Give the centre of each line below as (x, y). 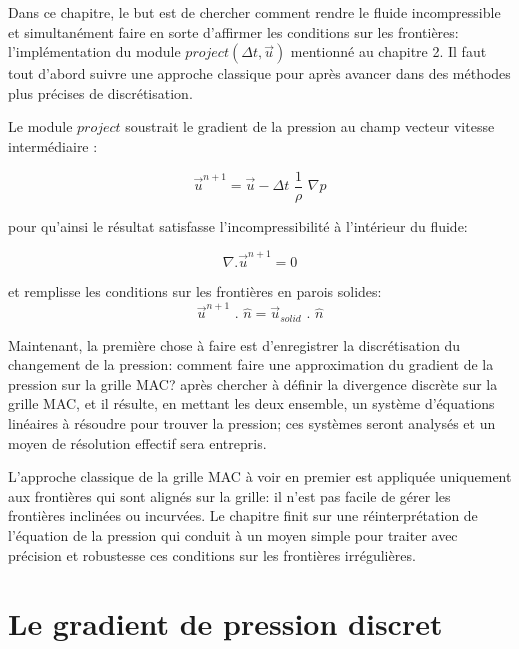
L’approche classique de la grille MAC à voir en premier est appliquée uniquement (260, 476)
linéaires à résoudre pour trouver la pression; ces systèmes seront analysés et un (252, 423)
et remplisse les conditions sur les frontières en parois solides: (195, 290)
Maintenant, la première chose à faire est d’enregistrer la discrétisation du (234, 344)
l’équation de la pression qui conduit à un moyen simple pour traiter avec (233, 535)
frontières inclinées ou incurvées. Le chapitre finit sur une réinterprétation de (243, 515)
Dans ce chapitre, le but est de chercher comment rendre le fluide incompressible (254, 12)
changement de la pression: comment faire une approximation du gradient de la (251, 364)
